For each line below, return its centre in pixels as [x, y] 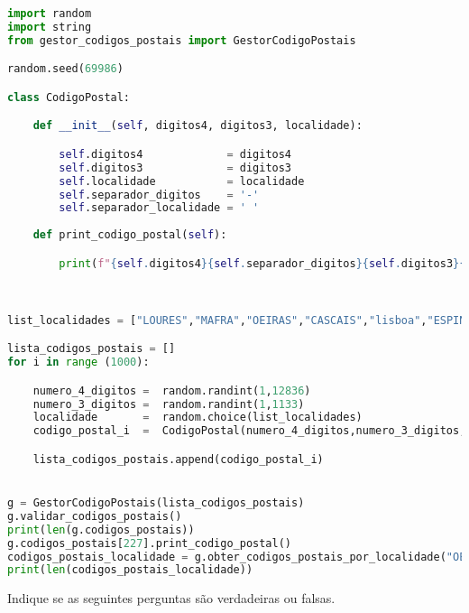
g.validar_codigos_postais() [95, 516]
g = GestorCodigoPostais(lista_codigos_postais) [156, 503]
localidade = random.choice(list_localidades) [198, 418]
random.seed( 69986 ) [65, 69]
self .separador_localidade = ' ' [159, 208]
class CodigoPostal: [69, 97]
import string [50, 27]
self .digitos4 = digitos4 [175, 154]
